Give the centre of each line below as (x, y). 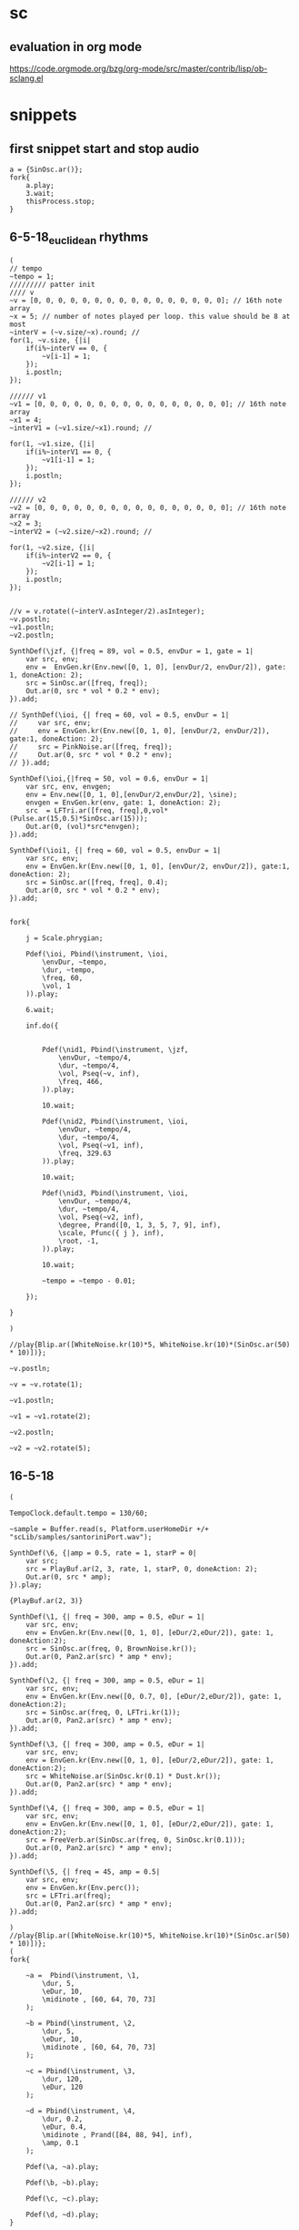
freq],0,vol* (144, 811)
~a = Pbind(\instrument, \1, (83, 1975)
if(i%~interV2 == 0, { (69, 556)
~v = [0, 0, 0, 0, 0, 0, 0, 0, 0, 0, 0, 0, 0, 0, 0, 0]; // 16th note (146, 301)
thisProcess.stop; (60, 201)
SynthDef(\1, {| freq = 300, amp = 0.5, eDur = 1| (107, 1616)
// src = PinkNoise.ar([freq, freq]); (91, 747)
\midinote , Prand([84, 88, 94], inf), (118, 2134)
